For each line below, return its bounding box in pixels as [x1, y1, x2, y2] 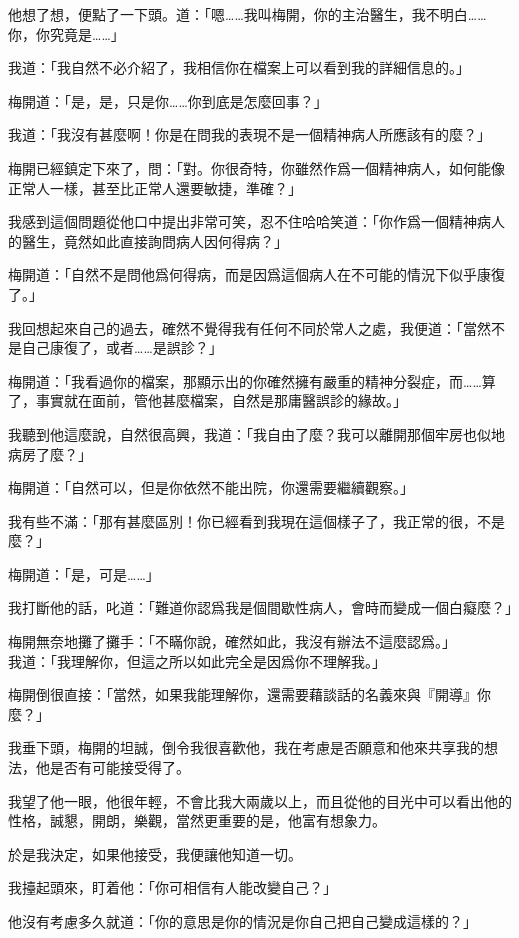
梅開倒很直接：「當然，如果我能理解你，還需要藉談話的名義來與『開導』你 [8, 684, 491, 705]
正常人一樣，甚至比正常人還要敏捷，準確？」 [8, 177, 302, 198]
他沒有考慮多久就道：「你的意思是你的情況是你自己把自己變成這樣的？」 [8, 911, 477, 931]
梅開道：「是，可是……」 [8, 563, 160, 584]
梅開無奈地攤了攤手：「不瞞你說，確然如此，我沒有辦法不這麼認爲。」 [8, 631, 456, 652]
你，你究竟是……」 [8, 23, 125, 44]
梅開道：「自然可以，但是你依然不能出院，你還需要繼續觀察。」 [8, 477, 414, 498]
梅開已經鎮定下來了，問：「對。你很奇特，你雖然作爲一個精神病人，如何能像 [8, 157, 505, 178]
